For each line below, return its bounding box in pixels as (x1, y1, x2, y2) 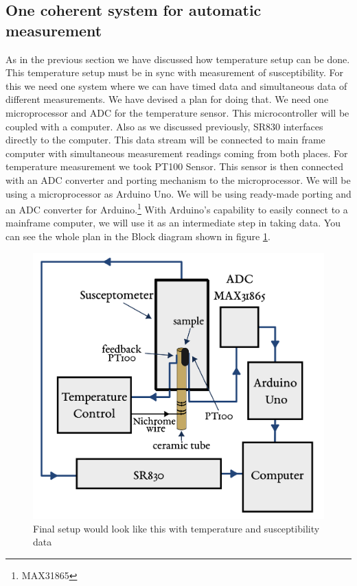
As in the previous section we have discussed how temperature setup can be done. (5, 51, 350, 66)
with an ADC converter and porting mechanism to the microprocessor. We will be (5, 172, 351, 187)
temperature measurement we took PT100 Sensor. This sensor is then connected (5, 159, 343, 174)
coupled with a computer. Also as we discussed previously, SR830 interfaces (5, 119, 323, 133)
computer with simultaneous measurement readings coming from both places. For (5, 145, 348, 160)
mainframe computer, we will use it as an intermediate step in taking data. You (5, 215, 341, 230)
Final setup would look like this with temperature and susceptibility (33, 521, 320, 535)
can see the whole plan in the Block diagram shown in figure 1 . (5, 228, 270, 243)
